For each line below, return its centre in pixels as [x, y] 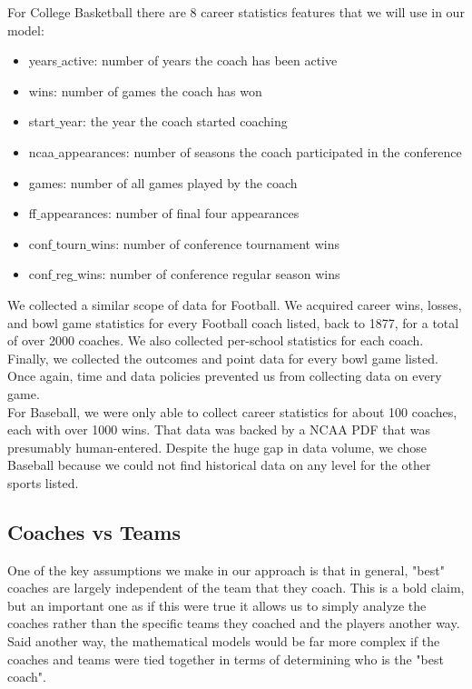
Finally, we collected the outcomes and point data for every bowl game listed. [223, 358]
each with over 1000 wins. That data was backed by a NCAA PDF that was [219, 429]
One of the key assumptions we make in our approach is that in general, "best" [226, 569]
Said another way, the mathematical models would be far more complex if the [224, 641]
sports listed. [43, 482]
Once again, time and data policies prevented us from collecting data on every [225, 376]
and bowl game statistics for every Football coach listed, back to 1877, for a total [233, 322]
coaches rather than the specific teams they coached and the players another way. [234, 623]
